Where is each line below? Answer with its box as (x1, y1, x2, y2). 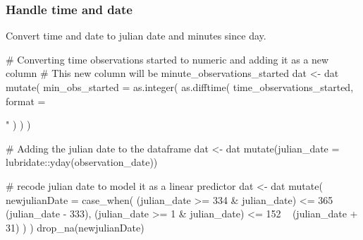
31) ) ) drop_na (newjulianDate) (6, 220, 144, 234)
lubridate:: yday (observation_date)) (6, 155, 158, 169)
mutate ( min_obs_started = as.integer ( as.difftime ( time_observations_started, (6, 80, 354, 94)
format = (6, 93, 46, 108)
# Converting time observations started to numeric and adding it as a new (6, 52, 329, 66)
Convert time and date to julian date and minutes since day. (6, 28, 266, 43)
